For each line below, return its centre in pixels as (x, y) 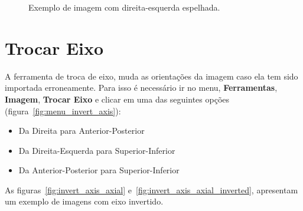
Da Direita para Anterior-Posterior (82, 131)
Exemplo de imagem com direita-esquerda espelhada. (124, 7)
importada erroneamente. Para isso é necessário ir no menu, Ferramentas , (141, 88)
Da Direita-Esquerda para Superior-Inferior (97, 150)
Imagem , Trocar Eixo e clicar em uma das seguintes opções (117, 99)
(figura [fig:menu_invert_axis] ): (63, 111)
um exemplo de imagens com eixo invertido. (84, 201)
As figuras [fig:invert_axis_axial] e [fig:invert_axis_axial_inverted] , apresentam (151, 189)
